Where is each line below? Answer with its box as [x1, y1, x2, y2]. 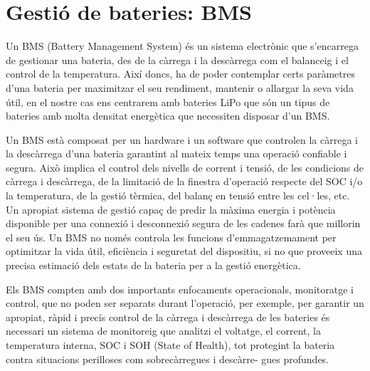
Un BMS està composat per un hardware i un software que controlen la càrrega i [6, 132, 358, 147]
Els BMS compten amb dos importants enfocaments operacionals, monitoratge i [6, 281, 354, 296]
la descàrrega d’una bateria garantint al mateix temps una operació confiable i [6, 146, 347, 161]
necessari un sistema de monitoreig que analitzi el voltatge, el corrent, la [6, 323, 321, 338]
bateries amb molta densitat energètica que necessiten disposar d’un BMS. [6, 108, 330, 123]
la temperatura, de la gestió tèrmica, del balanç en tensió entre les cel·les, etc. [6, 188, 350, 203]
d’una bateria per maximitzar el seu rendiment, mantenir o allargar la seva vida [6, 80, 354, 95]
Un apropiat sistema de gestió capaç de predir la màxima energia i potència [6, 202, 336, 216]
